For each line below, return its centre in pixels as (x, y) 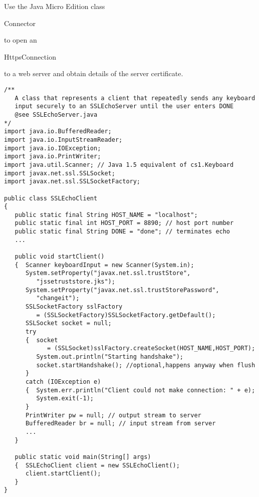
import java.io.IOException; (53, 148)
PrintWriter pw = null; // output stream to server (113, 415)
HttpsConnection (30, 56)
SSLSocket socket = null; (68, 323)
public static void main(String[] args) (83, 457)
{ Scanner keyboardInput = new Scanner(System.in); (104, 265)
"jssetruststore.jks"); (76, 282)
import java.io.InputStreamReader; (63, 140)
